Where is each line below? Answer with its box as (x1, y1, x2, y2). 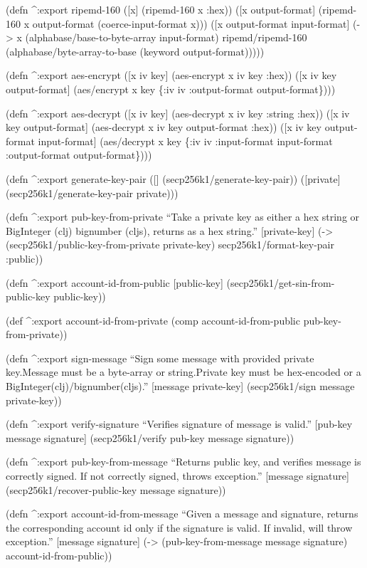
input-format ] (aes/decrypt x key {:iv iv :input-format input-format (38, 133, 333, 148)
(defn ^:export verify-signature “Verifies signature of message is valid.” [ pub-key (6, 416, 353, 431)
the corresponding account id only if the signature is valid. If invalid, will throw (6, 520, 353, 535)
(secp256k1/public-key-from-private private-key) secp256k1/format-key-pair (6, 237, 334, 252)
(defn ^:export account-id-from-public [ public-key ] (6, 275, 223, 290)
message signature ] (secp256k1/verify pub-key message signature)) (6, 430, 294, 445)
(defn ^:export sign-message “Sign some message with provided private (6, 350, 314, 365)
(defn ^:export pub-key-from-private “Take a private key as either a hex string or (6, 209, 360, 224)
